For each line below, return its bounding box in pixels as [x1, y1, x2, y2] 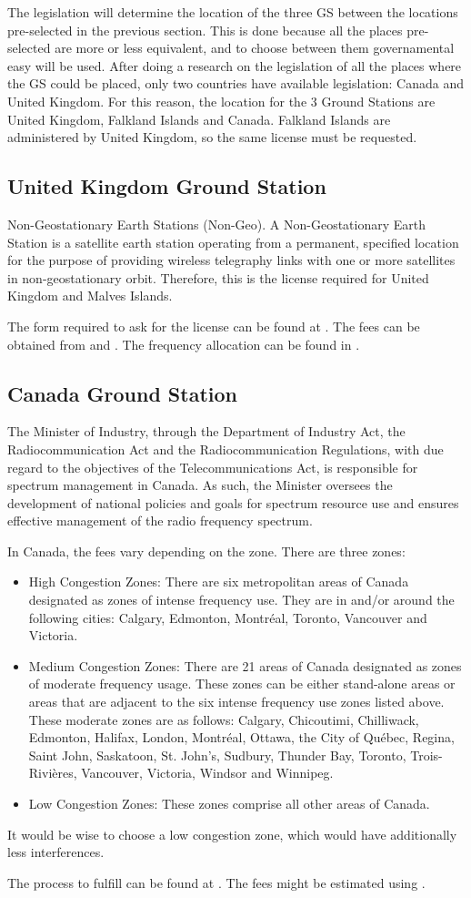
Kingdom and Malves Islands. [7, 286, 173, 305]
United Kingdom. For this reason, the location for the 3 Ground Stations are [7, 91, 436, 110]
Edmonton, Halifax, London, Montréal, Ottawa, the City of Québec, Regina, [28, 728, 455, 747]
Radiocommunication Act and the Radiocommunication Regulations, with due [7, 439, 444, 458]
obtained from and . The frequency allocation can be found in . [7, 334, 360, 353]
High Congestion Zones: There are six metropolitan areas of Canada [28, 572, 409, 591]
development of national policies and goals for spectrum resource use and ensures [7, 493, 459, 512]
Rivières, [28, 763, 77, 782]
